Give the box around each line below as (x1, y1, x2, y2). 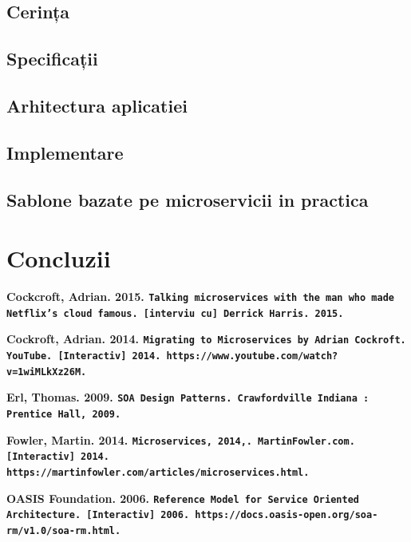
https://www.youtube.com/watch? (166, 350, 338, 362)
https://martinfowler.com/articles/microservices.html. (6, 466, 310, 478)
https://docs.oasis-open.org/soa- (195, 509, 378, 521)
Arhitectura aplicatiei (6, 93, 188, 117)
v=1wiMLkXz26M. (6, 366, 87, 378)
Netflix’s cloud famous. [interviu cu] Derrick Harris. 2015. (6, 307, 344, 319)
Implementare (6, 140, 124, 164)
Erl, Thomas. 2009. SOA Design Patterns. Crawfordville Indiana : (6, 389, 370, 406)
